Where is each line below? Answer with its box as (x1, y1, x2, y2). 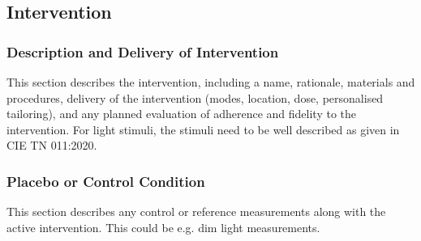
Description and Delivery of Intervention (6, 41, 279, 61)
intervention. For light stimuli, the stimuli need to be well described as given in (6, 120, 400, 137)
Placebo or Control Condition (6, 171, 205, 191)
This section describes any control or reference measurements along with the (6, 203, 386, 220)
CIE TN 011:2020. (6, 137, 97, 154)
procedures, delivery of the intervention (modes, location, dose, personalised (6, 89, 384, 106)
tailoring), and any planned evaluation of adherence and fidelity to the (6, 105, 357, 122)
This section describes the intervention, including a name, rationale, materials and (6, 74, 415, 90)
